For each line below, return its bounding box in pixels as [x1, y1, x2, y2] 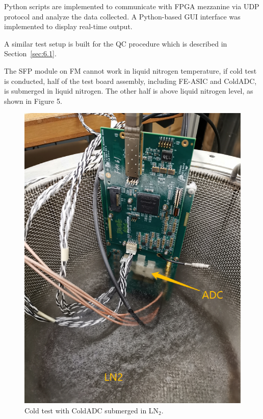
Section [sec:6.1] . [4, 48, 57, 59]
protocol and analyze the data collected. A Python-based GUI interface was [4, 11, 241, 21]
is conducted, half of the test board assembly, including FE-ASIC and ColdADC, [4, 75, 257, 86]
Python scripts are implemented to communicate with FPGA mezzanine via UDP [4, 1, 259, 11]
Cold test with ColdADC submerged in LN [24, 405, 159, 415]
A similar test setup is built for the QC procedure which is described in [4, 38, 227, 49]
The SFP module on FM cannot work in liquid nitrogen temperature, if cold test [4, 65, 257, 76]
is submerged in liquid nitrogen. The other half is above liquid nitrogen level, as [4, 85, 253, 96]
